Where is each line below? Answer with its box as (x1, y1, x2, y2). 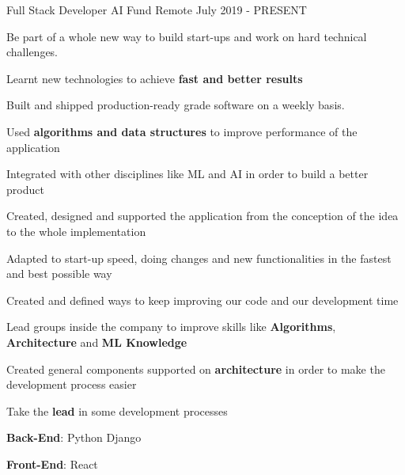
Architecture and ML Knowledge (6, 333, 187, 350)
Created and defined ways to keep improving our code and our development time (6, 291, 399, 308)
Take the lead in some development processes (6, 402, 228, 419)
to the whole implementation (6, 222, 146, 239)
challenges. (6, 44, 59, 60)
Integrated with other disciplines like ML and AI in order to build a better (6, 165, 369, 182)
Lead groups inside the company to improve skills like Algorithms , (6, 318, 336, 335)
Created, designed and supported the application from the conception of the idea (6, 207, 399, 224)
